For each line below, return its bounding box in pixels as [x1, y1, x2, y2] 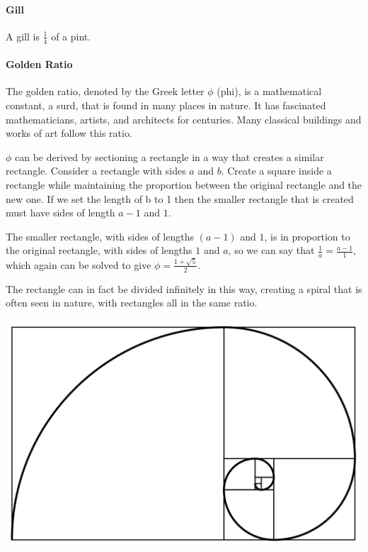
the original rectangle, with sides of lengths [6, 243, 192, 258]
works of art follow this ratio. [6, 126, 132, 140]
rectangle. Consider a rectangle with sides [6, 163, 186, 178]
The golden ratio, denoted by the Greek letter [6, 84, 205, 99]
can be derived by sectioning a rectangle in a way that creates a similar [15, 149, 324, 164]
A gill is [6, 28, 40, 43]
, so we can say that [228, 243, 315, 258]
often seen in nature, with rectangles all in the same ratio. [6, 295, 258, 310]
